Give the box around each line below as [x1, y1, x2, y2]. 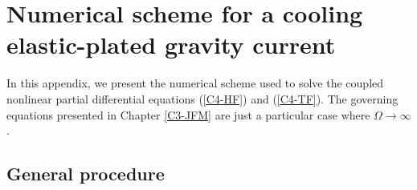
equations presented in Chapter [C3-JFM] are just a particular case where [6, 106, 370, 123]
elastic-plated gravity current [6, 28, 336, 61]
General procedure [6, 161, 165, 186]
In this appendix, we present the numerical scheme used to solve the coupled [6, 75, 384, 91]
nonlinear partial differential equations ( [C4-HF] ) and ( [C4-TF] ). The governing [6, 90, 399, 107]
